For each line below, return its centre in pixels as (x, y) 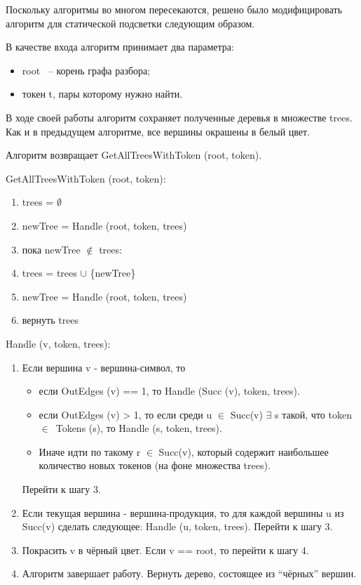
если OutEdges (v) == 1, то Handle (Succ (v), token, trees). (169, 391)
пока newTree (51, 249)
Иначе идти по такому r (90, 451)
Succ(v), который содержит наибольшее (244, 451)
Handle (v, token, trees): (58, 343)
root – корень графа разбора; (86, 70)
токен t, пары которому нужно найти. (102, 94)
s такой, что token (313, 414)
